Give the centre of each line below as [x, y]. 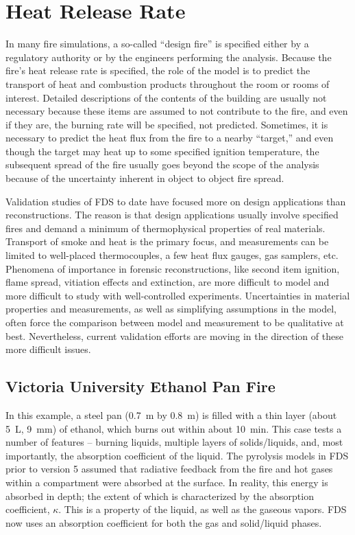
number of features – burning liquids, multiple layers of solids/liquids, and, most [174, 442]
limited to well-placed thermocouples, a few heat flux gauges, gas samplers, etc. [172, 255]
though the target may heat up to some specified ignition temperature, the [162, 151]
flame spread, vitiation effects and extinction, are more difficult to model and [168, 282]
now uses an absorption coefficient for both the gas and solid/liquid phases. [164, 522]
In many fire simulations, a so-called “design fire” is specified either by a [157, 44]
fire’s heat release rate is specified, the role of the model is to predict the [158, 70]
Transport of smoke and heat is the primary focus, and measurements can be [167, 241]
